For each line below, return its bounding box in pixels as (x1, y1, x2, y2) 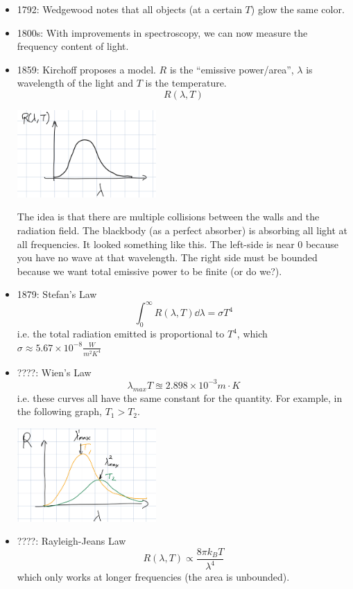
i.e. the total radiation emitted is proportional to (17, 326, 225, 341)
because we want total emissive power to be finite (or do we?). (17, 263, 282, 278)
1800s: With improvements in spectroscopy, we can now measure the (17, 25, 308, 39)
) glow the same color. (250, 2, 345, 16)
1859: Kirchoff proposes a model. (17, 62, 156, 76)
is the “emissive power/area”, (169, 62, 294, 76)
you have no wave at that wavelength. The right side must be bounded (17, 250, 318, 265)
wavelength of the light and (17, 76, 134, 90)
